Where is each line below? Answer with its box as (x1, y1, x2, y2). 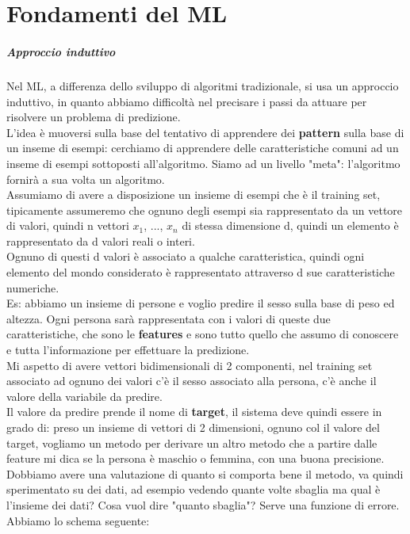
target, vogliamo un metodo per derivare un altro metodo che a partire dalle (6, 434, 377, 451)
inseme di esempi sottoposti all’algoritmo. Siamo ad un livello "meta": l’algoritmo (6, 154, 400, 171)
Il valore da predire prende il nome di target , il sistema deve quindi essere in (6, 403, 382, 420)
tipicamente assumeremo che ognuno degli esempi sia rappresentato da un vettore (6, 201, 403, 218)
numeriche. (6, 279, 59, 296)
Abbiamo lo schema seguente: (6, 512, 150, 528)
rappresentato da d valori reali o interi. (6, 232, 195, 249)
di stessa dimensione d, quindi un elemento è (182, 217, 399, 234)
